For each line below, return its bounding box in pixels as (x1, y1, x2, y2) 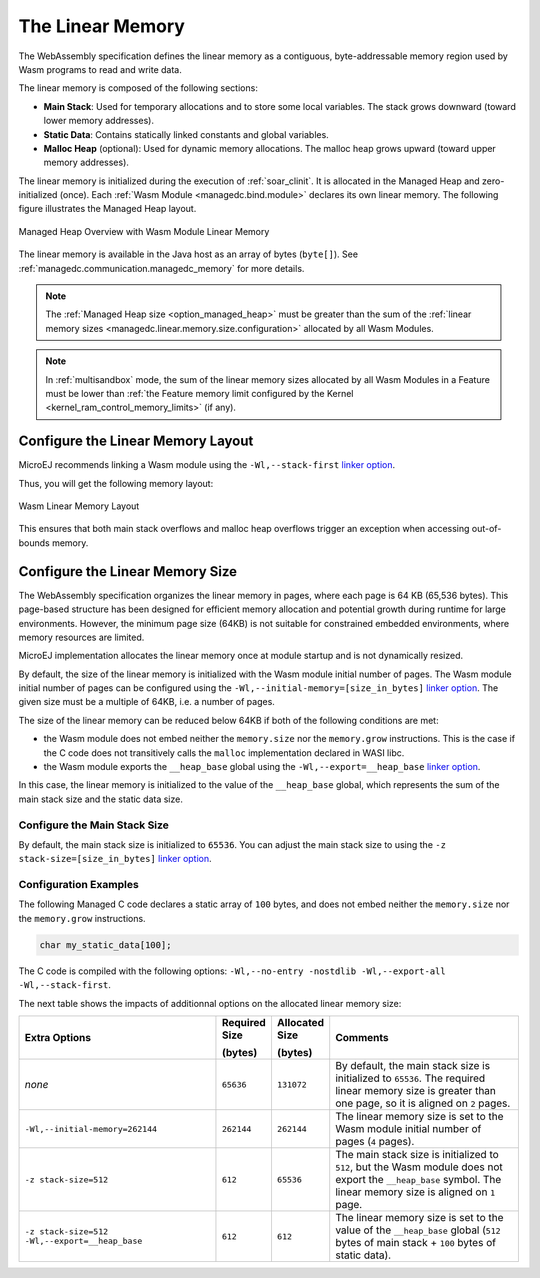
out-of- (471, 523, 502, 535)
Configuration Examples (18, 878, 139, 892)
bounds (18, 536, 50, 549)
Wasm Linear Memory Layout (18, 500, 140, 512)
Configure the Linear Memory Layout (18, 433, 254, 450)
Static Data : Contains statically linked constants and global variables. (43, 128, 329, 140)
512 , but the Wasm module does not (335, 1160, 504, 1174)
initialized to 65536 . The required (335, 1071, 486, 1085)
